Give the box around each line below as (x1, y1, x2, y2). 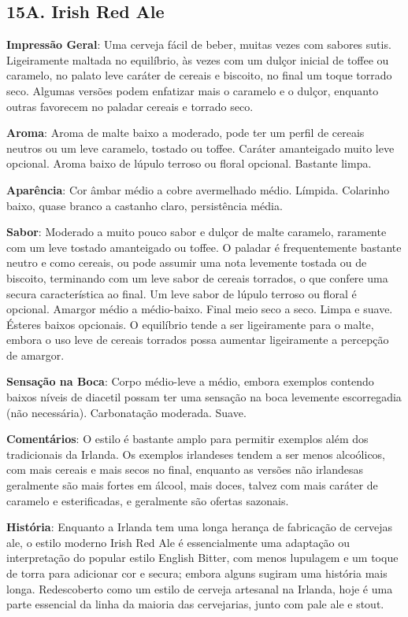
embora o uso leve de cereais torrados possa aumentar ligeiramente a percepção (6, 331, 389, 348)
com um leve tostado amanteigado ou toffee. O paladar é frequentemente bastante (6, 238, 402, 255)
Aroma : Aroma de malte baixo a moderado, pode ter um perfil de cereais (6, 124, 365, 141)
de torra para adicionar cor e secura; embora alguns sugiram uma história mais (6, 565, 388, 582)
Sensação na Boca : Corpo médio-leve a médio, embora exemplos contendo (6, 373, 374, 390)
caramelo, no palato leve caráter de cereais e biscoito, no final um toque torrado (6, 67, 392, 83)
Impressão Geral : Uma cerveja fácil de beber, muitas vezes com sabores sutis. (6, 36, 391, 53)
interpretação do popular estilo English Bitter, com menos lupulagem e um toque (6, 549, 399, 566)
